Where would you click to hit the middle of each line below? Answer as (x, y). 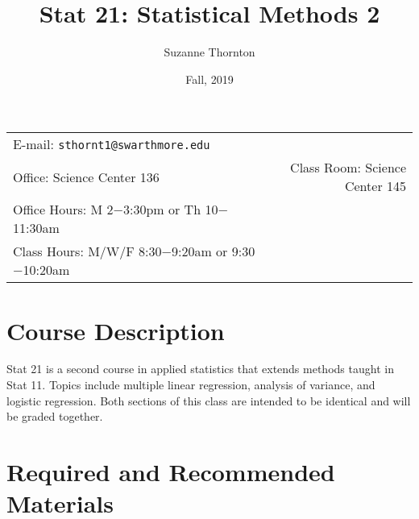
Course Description (116, 330)
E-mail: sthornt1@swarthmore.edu (112, 144)
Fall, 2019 (209, 79)
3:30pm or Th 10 (171, 210)
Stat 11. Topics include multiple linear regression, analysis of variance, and (191, 385)
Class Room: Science (348, 168)
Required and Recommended (171, 471)
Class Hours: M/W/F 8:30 (87, 251)
